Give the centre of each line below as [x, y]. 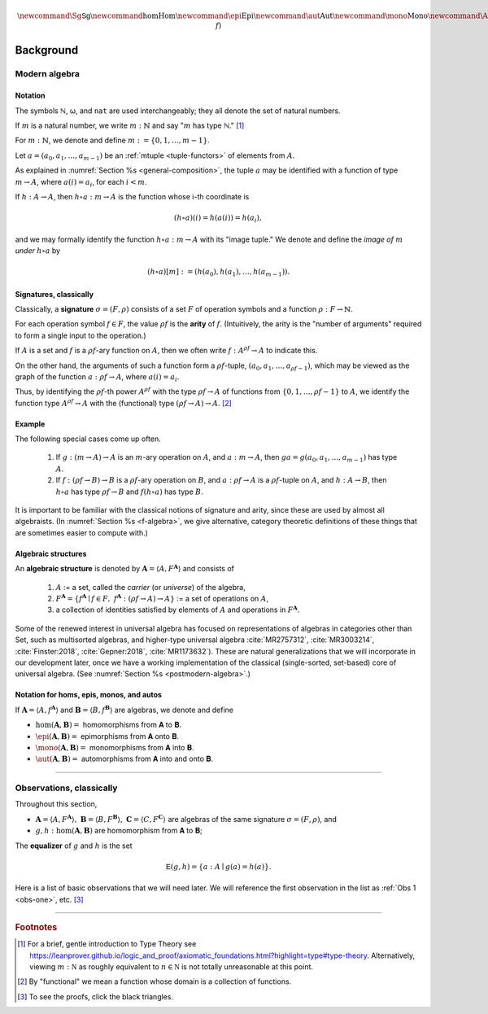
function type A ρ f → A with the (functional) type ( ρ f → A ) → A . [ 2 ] [123, 402]
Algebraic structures [51, 553]
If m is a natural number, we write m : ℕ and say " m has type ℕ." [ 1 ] [130, 125]
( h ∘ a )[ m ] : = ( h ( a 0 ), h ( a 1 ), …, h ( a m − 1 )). [218, 273]
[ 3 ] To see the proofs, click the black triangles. [96, 996]
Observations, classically [66, 788]
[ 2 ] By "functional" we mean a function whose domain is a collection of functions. [155, 981]
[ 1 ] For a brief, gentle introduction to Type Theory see [107, 944]
